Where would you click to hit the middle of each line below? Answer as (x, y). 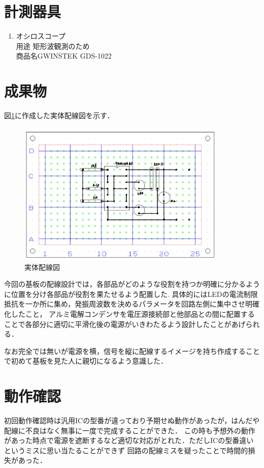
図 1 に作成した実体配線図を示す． (59, 115)
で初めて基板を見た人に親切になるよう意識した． (86, 361)
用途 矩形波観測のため (53, 46)
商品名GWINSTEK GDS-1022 (64, 56)
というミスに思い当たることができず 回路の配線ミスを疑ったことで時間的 (126, 450)
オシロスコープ (41, 36)
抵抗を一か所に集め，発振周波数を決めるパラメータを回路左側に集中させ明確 (132, 304)
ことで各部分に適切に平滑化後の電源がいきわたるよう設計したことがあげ (125, 324)
